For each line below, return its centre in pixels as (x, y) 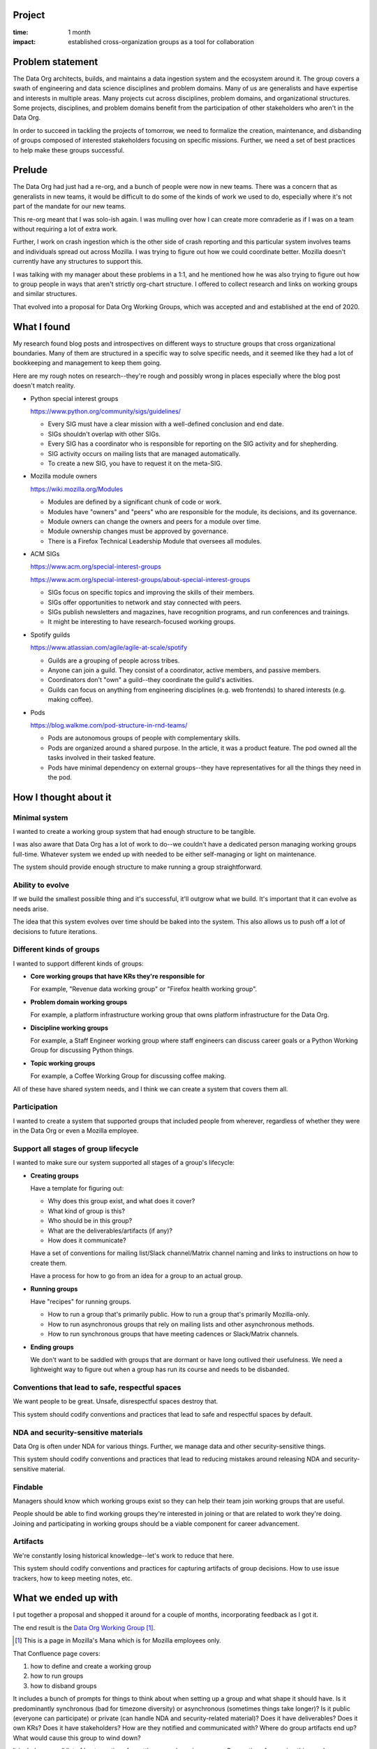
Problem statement (56, 62)
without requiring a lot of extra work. (65, 229)
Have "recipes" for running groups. (81, 1301)
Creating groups (55, 1175)
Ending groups (52, 1347)
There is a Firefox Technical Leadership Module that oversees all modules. (155, 541)
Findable (28, 1487)
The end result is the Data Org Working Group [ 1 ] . (84, 1627)
